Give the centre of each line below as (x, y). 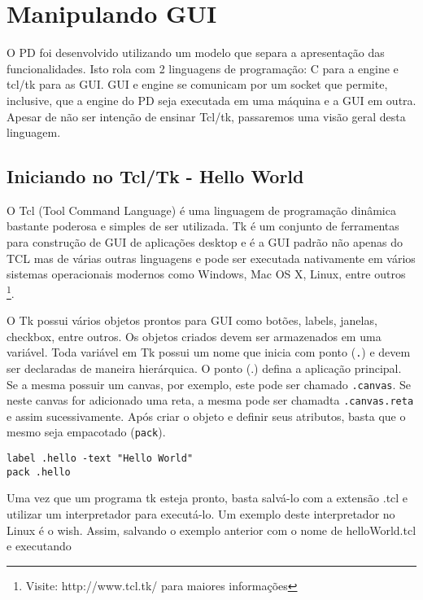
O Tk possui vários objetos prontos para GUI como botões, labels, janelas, (192, 320)
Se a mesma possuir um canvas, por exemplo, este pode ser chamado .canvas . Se (209, 384)
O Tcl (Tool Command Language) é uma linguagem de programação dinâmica (201, 210)
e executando (39, 546)
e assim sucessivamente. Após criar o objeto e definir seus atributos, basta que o (206, 416)
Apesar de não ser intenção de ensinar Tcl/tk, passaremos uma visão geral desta (206, 116)
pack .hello (39, 472)
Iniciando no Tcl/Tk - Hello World (155, 176)
